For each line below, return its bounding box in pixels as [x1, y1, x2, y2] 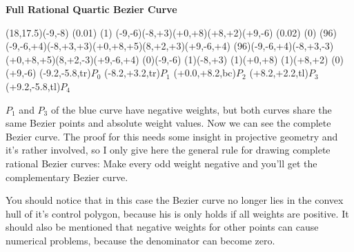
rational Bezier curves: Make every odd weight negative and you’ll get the [6, 156, 317, 170]
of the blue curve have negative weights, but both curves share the [50, 102, 332, 116]
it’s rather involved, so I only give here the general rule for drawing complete [6, 143, 331, 157]
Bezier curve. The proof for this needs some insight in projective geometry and [6, 129, 338, 143]
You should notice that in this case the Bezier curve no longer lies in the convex [6, 193, 344, 207]
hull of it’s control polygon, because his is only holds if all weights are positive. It [6, 206, 349, 220]
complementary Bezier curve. [6, 169, 128, 184]
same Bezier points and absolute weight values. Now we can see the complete [6, 116, 331, 130]
